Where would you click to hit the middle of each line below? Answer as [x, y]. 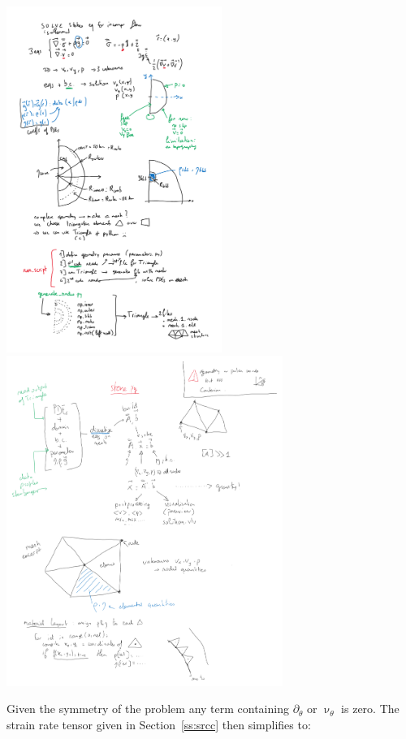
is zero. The [370, 709]
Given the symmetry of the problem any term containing [148, 709]
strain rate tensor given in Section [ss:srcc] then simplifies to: [159, 724]
